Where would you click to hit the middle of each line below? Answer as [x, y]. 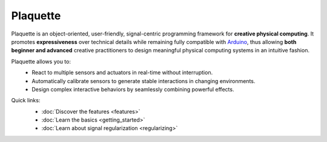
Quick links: [26, 100]
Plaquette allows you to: [41, 61]
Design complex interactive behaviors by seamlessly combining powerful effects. [133, 89]
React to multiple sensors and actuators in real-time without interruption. [122, 73]
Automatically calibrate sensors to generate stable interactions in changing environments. [144, 81]
